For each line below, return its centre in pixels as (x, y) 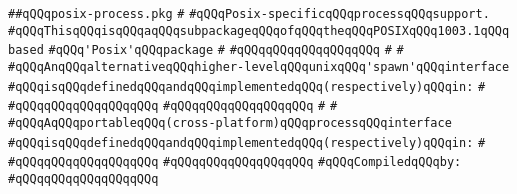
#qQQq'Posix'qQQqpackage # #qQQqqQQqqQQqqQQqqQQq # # (226, 50)
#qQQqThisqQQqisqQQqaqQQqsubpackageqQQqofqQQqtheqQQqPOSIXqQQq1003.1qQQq (259, 30)
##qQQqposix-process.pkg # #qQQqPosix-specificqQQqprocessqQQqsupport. (249, 14)
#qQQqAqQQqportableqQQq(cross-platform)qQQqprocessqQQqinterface (230, 122)
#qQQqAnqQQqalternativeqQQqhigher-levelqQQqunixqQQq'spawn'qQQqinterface (259, 66)
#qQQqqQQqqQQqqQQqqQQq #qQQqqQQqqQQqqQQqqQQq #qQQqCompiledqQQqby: (235, 162)
